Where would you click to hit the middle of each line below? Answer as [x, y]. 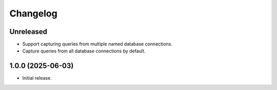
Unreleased [28, 32]
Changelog [33, 13]
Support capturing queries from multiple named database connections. [97, 44]
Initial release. [37, 78]
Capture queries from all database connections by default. [84, 51]
